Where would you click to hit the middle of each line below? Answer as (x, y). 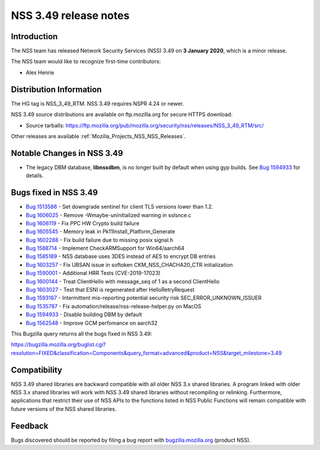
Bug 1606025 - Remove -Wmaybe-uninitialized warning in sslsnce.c (109, 215)
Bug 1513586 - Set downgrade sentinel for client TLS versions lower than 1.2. (119, 207)
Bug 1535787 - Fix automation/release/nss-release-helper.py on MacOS (113, 306)
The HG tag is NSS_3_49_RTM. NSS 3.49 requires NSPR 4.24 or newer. (97, 103)
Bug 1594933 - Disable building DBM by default (84, 315)
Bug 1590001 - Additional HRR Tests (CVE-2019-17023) (93, 273)
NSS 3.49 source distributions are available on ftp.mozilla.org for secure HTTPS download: (122, 114)
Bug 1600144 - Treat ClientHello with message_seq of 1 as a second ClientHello (123, 281)
